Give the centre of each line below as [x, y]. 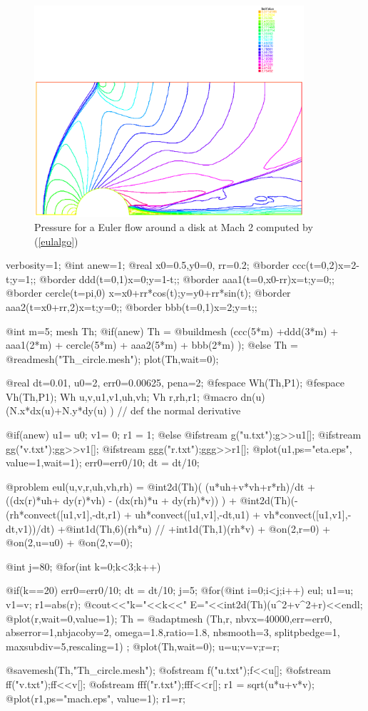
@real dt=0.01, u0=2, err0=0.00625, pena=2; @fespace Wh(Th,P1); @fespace [175, 383]
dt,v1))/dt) [30, 528]
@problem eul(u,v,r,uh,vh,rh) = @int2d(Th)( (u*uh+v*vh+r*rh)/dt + [160, 486]
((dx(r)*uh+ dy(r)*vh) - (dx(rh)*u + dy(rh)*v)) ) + [121, 500]
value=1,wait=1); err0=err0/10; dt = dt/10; [103, 462]
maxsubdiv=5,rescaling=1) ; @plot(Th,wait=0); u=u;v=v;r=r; [143, 646]
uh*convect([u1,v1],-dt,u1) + [198, 515]
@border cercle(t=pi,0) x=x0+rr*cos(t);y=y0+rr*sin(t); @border [148, 293]
